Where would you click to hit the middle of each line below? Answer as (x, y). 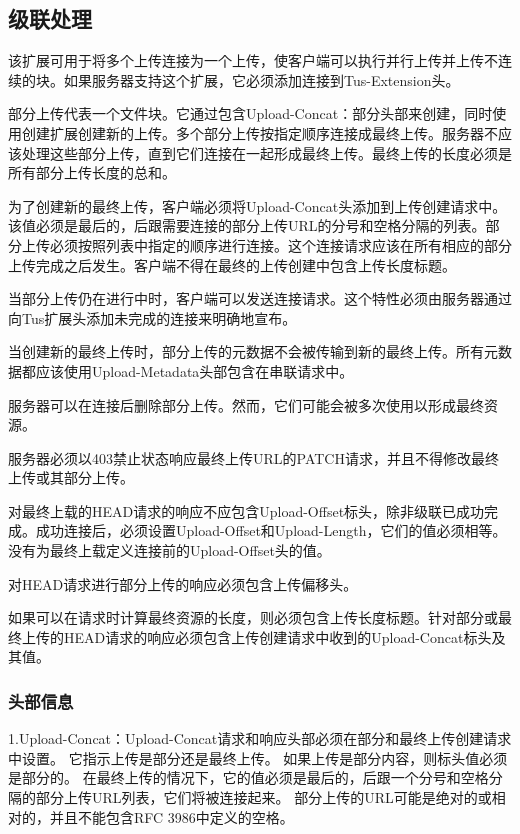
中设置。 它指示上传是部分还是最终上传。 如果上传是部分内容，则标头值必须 (258, 757)
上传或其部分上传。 (71, 477)
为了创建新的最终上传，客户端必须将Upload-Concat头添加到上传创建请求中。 (257, 205)
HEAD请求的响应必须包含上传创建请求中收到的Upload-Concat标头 (277, 636)
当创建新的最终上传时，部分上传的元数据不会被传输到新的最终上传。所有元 (253, 351)
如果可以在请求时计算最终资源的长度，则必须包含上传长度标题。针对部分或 (253, 617)
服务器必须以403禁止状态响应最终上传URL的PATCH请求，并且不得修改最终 (253, 457)
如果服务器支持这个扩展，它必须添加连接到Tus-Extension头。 (261, 79)
